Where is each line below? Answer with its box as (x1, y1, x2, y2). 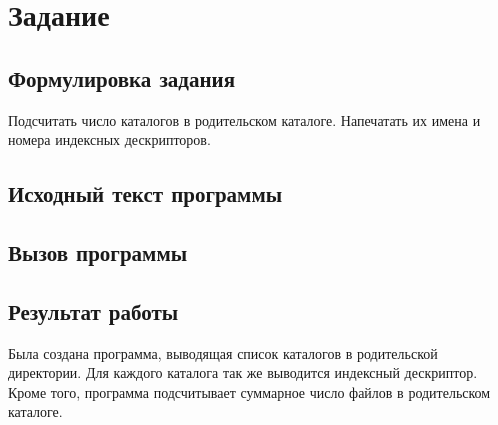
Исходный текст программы (8, 178, 283, 209)
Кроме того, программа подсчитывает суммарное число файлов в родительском (8, 381, 491, 402)
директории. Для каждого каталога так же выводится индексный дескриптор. (8, 362, 478, 383)
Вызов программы (8, 236, 188, 267)
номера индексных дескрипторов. (8, 129, 211, 150)
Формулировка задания (8, 62, 236, 93)
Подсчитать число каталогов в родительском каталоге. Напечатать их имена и (8, 109, 481, 130)
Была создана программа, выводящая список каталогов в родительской (8, 342, 438, 363)
